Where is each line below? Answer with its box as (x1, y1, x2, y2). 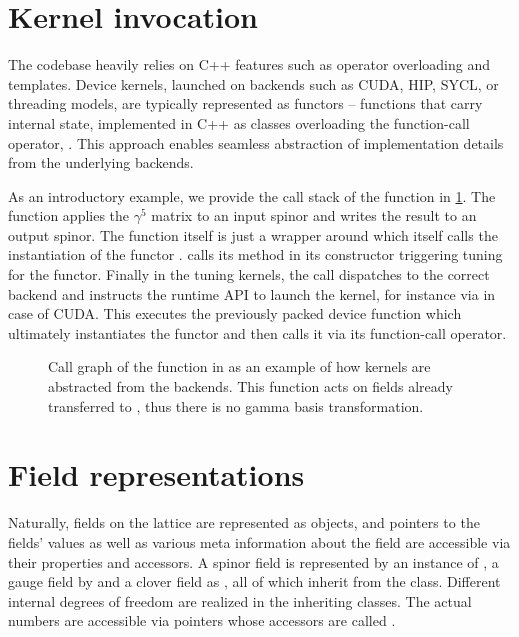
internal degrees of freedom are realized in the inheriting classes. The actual (8, 590, 472, 611)
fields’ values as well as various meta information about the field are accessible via (8, 531, 511, 552)
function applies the (8, 205, 130, 226)
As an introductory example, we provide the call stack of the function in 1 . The (8, 185, 496, 206)
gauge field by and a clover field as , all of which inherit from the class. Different (8, 571, 501, 592)
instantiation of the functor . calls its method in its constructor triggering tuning (8, 244, 503, 265)
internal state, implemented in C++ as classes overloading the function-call (8, 112, 470, 133)
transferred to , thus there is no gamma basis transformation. (48, 395, 424, 416)
